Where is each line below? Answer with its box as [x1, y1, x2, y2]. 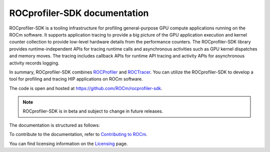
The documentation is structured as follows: [9, 122, 100, 128]
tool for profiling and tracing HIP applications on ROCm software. [9, 76, 143, 82]
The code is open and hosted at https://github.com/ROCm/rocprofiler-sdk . [9, 85, 162, 91]
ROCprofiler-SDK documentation [9, 7, 149, 18]
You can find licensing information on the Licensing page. [9, 140, 128, 146]
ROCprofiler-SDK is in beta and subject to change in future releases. [22, 108, 163, 114]
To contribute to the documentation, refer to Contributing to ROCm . [9, 131, 147, 137]
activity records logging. [9, 60, 59, 66]
